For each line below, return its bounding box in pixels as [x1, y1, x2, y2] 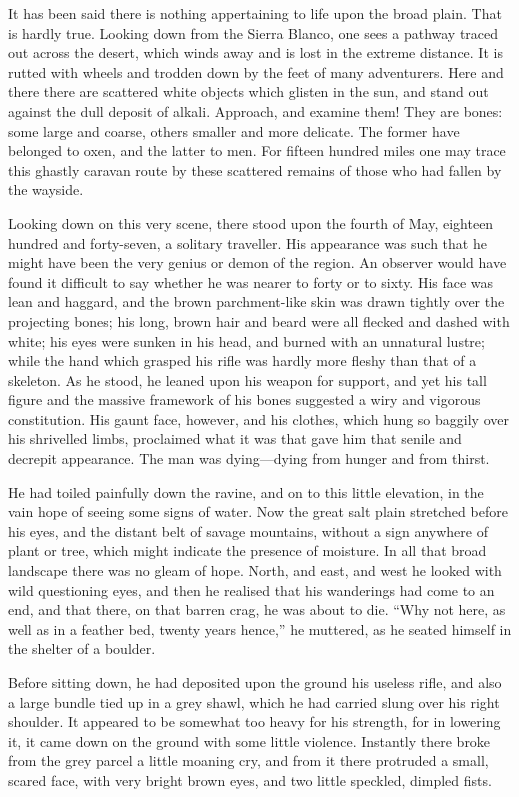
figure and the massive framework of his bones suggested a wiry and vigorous [8, 389, 481, 410]
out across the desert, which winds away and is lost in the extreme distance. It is [8, 42, 503, 63]
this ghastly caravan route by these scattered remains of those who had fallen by [8, 159, 502, 180]
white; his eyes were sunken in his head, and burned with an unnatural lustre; [8, 330, 485, 351]
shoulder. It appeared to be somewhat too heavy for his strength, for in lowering [8, 711, 501, 732]
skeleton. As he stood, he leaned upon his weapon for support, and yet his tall [8, 369, 487, 390]
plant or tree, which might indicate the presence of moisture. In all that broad [8, 540, 487, 561]
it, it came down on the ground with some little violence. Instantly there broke [8, 730, 491, 751]
